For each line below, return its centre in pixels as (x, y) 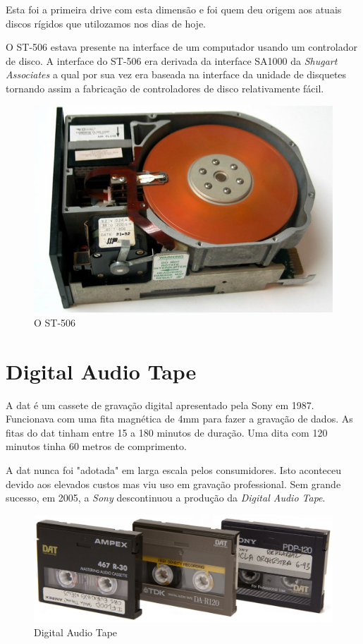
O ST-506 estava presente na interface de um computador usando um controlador (181, 47)
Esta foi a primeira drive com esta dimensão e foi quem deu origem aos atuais (174, 9)
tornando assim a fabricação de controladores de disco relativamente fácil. (165, 88)
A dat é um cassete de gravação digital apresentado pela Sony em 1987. (160, 405)
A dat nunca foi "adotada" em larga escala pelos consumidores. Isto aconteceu (174, 470)
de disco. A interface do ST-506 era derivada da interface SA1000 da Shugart (172, 60)
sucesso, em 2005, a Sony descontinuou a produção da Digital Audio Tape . (166, 498)
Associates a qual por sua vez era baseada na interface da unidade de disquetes (176, 74)
